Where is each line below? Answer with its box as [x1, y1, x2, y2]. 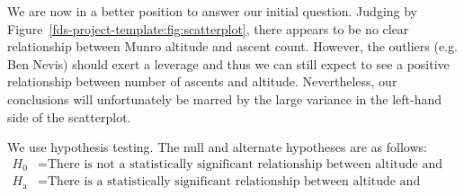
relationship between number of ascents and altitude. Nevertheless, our [7, 72, 397, 91]
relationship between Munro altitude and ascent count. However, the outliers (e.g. [7, 37, 458, 56]
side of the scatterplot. [7, 107, 131, 126]
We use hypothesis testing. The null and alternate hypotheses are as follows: [7, 138, 427, 156]
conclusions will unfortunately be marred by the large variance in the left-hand [7, 89, 442, 108]
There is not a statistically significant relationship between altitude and [48, 157, 443, 171]
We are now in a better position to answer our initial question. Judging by [7, 2, 418, 20]
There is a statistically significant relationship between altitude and [48, 175, 421, 189]
